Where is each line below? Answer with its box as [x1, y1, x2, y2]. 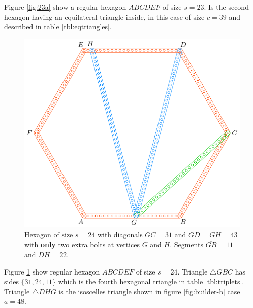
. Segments [170, 239, 203, 250]
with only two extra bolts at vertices [24, 239, 140, 250]
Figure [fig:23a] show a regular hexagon [4, 2, 126, 12]
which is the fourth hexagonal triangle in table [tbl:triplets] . [58, 276, 244, 287]
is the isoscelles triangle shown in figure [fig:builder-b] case [58, 286, 240, 296]
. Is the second [204, 2, 249, 12]
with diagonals [97, 229, 143, 239]
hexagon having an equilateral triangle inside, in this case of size [4, 11, 205, 22]
